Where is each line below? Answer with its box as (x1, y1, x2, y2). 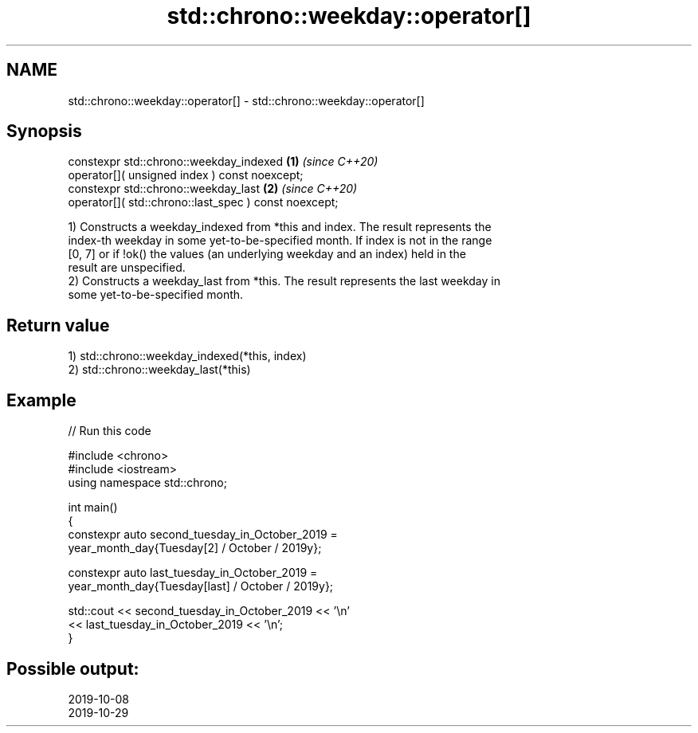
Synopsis (6, 121, 82, 142)
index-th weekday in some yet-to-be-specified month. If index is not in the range (68, 233, 492, 248)
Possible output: (6, 658, 139, 679)
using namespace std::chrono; (68, 476, 227, 490)
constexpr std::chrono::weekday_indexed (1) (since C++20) (68, 155, 378, 169)
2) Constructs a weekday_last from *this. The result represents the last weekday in (68, 274, 500, 288)
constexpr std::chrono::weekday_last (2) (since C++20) (68, 182, 358, 196)
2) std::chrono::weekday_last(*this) (68, 363, 251, 377)
